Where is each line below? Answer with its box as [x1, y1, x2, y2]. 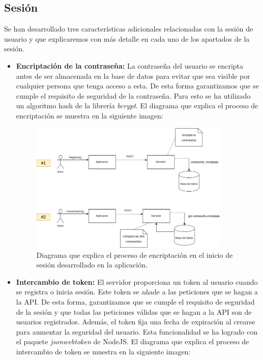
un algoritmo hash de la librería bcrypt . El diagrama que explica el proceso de [16, 100, 258, 111]
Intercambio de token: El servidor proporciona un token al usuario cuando [16, 276, 258, 287]
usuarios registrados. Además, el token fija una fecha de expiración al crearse [16, 316, 255, 327]
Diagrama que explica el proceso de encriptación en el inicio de [36, 249, 233, 260]
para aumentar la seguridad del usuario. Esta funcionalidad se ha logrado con [16, 326, 258, 337]
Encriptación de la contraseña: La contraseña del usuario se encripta [16, 60, 244, 71]
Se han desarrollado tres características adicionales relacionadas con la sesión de [4, 23, 253, 34]
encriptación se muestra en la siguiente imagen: [16, 110, 163, 121]
